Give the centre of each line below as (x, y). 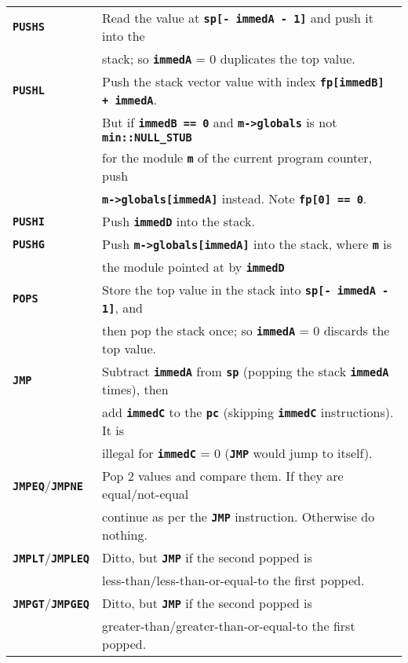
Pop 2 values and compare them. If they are (223, 476)
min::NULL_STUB (147, 137)
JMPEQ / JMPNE (48, 485)
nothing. (125, 535)
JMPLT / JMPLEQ (51, 557)
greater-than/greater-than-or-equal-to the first (229, 626)
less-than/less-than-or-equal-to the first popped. (233, 580)
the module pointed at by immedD (193, 267)
